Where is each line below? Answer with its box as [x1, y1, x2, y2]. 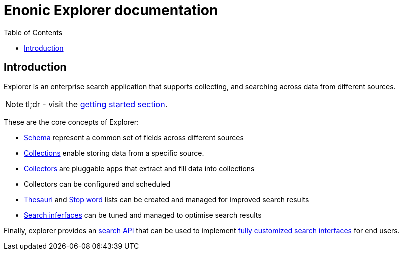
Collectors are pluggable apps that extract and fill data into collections [24, 164, 255, 173]
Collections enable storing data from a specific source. [24, 148, 204, 157]
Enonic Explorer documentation [4, 2, 218, 19]
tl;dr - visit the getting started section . [25, 99, 168, 109]
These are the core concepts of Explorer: [4, 117, 139, 126]
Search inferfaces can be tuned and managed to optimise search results [24, 210, 262, 219]
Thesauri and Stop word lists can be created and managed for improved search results [24, 195, 309, 204]
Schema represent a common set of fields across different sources [24, 133, 244, 142]
